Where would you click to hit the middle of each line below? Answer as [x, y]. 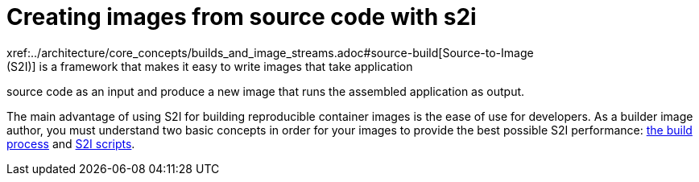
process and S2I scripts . [71, 143]
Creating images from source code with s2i [242, 17]
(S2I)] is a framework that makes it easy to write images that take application [210, 66]
